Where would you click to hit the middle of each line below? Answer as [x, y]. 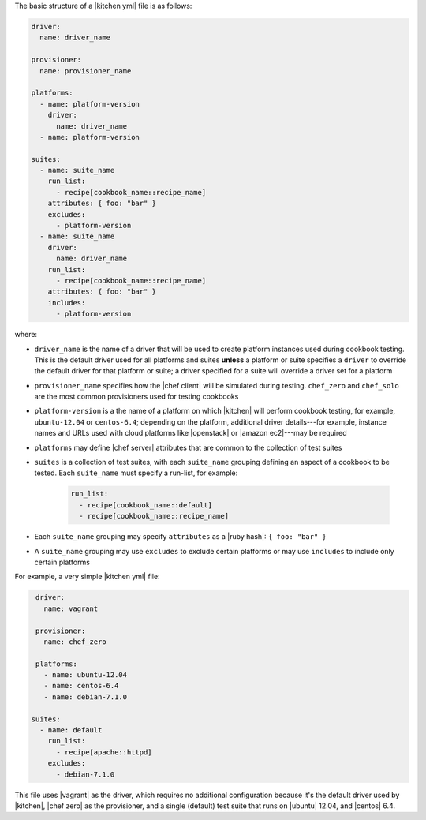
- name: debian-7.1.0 [86, 697]
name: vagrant [71, 608]
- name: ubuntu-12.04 [86, 675]
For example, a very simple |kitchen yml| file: [88, 577]
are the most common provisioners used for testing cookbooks [136, 397]
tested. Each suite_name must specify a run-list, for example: [136, 473]
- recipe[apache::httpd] [105, 752]
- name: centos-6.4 [81, 686]
